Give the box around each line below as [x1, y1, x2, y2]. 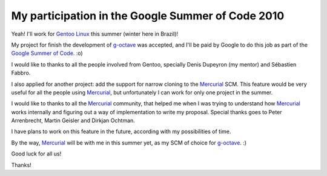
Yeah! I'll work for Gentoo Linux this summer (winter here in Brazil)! [11, 30, 179, 37]
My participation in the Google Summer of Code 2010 [11, 9, 285, 22]
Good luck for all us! [11, 150, 62, 157]
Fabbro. [11, 70, 31, 77]
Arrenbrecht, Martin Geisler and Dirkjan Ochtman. [11, 117, 136, 124]
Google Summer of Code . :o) [11, 50, 83, 57]
